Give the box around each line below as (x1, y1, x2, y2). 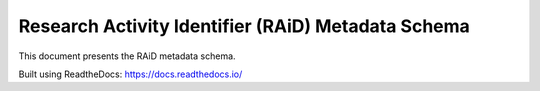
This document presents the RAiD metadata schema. (18, 50, 236, 62)
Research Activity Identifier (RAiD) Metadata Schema (18, 15, 470, 37)
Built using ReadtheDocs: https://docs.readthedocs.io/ (18, 68, 243, 80)
